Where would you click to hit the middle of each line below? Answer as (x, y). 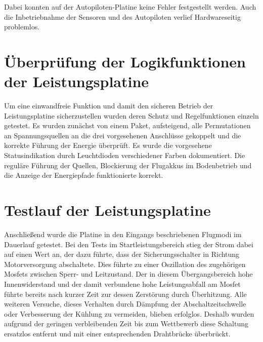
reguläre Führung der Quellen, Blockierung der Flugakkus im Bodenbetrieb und (128, 165)
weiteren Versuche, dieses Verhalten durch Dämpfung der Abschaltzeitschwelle (125, 304)
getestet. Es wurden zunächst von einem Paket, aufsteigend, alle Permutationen (127, 125)
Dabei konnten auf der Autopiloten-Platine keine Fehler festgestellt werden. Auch (130, 7)
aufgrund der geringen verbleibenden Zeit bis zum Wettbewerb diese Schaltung (126, 324)
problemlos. (22, 27)
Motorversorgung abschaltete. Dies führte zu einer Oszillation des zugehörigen (125, 264)
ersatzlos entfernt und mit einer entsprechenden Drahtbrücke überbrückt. (117, 333)
